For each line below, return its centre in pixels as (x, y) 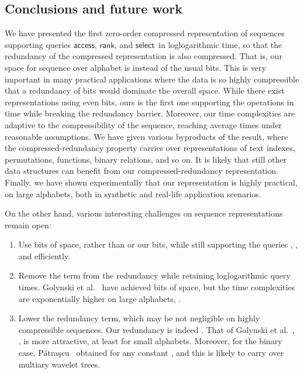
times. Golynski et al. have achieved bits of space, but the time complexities (157, 287)
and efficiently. (44, 255)
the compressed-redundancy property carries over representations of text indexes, (150, 148)
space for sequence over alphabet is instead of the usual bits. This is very (136, 67)
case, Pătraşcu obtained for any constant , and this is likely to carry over (151, 353)
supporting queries (38, 44)
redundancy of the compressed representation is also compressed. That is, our (144, 56)
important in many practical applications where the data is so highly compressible (152, 79)
